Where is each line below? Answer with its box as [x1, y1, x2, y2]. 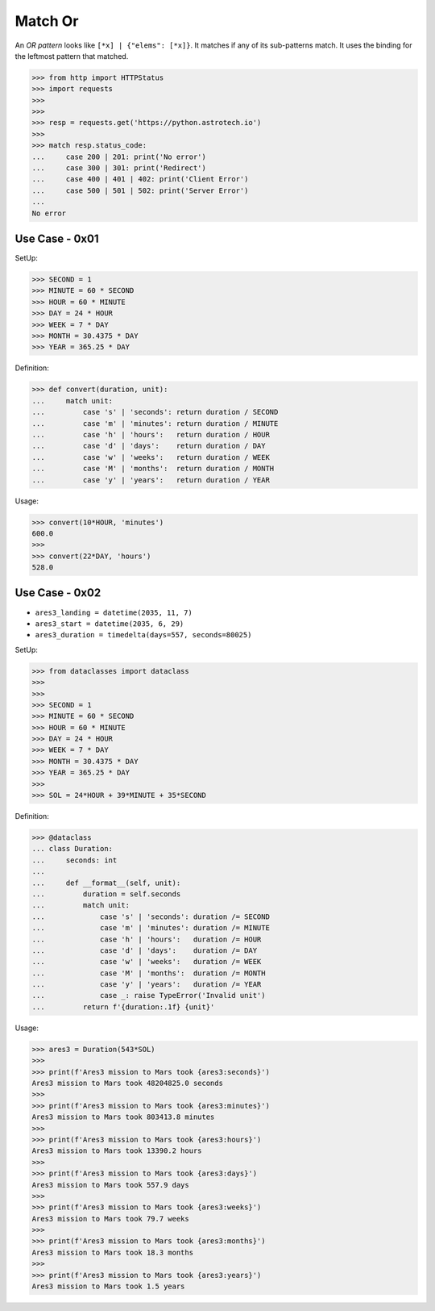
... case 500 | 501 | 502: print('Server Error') [31, 186, 249, 195]
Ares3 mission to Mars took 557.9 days [31, 1180, 189, 1189]
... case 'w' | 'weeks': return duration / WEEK [31, 453, 270, 461]
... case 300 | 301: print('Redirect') [31, 164, 207, 173]
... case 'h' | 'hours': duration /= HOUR [31, 934, 262, 944]
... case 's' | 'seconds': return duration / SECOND [31, 407, 279, 417]
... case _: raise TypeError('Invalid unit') [31, 991, 266, 1000]
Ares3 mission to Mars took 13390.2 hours [31, 1146, 202, 1155]
